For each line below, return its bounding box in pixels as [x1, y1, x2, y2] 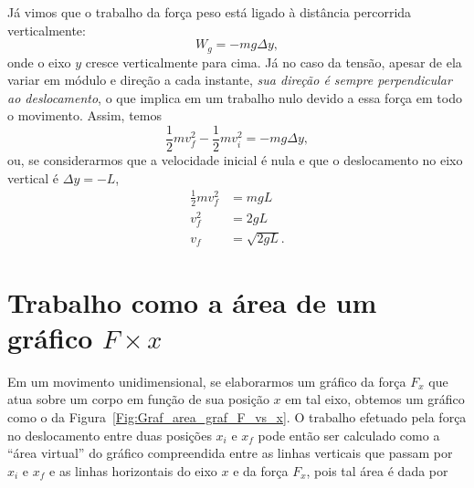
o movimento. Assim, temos [7, 106, 162, 125]
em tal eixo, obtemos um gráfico [285, 389, 465, 409]
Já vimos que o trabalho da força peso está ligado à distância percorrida [7, 3, 412, 21]
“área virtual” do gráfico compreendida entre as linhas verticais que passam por [7, 443, 453, 462]
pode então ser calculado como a [258, 425, 440, 444]
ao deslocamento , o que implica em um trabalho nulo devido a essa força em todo [7, 88, 462, 107]
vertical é [7, 168, 59, 187]
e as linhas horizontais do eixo [49, 461, 217, 480]
